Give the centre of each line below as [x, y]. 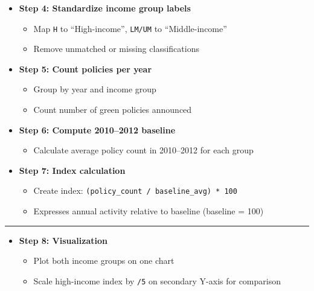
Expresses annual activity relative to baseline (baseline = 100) [149, 211]
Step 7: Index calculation [72, 170]
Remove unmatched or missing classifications [116, 49]
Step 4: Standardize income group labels [105, 8]
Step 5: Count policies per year [85, 69]
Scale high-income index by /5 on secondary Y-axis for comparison [157, 280]
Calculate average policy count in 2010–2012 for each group [143, 150]
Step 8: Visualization [63, 240]
